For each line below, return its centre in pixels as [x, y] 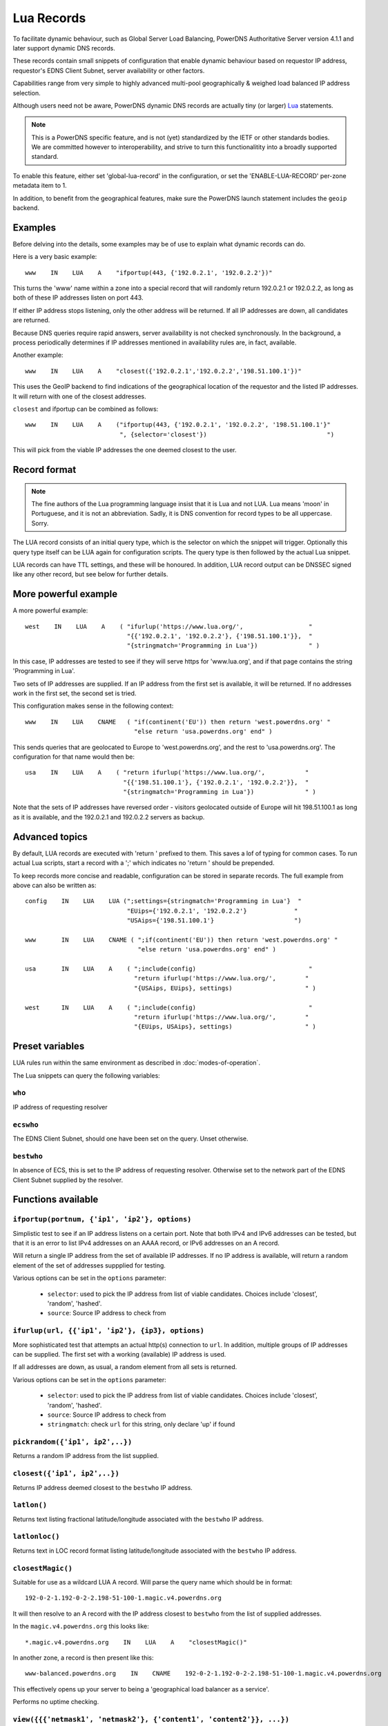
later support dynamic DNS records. [64, 48]
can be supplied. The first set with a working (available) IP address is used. [119, 1354]
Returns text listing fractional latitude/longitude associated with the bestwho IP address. [138, 1519]
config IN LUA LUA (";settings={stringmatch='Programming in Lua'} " [163, 901]
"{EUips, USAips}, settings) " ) [225, 1027]
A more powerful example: [50, 610]
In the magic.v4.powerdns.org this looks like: [81, 1627]
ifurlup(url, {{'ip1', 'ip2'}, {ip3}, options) [109, 1331]
